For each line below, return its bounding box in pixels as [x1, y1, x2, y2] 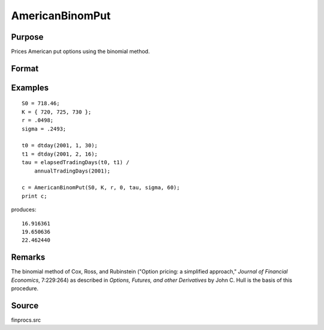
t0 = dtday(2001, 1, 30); [22, 142, 98, 149]
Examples [11, 82, 49, 93]
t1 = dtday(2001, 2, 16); [22, 150, 98, 157]
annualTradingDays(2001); [34, 167, 111, 174]
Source [11, 301, 39, 311]
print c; [22, 192, 47, 200]
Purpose [11, 32, 44, 42]
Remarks [11, 252, 46, 263]
